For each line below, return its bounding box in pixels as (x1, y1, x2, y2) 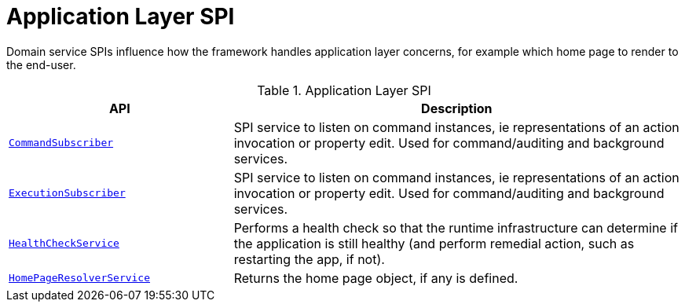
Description (421, 100, 493, 116)
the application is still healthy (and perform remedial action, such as (233, 235, 635, 251)
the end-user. (6, 57, 76, 71)
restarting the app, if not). (233, 251, 385, 267)
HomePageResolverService (9, 272, 151, 284)
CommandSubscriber (9, 137, 114, 149)
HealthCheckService (9, 237, 119, 250)
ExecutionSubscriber (9, 187, 126, 200)
